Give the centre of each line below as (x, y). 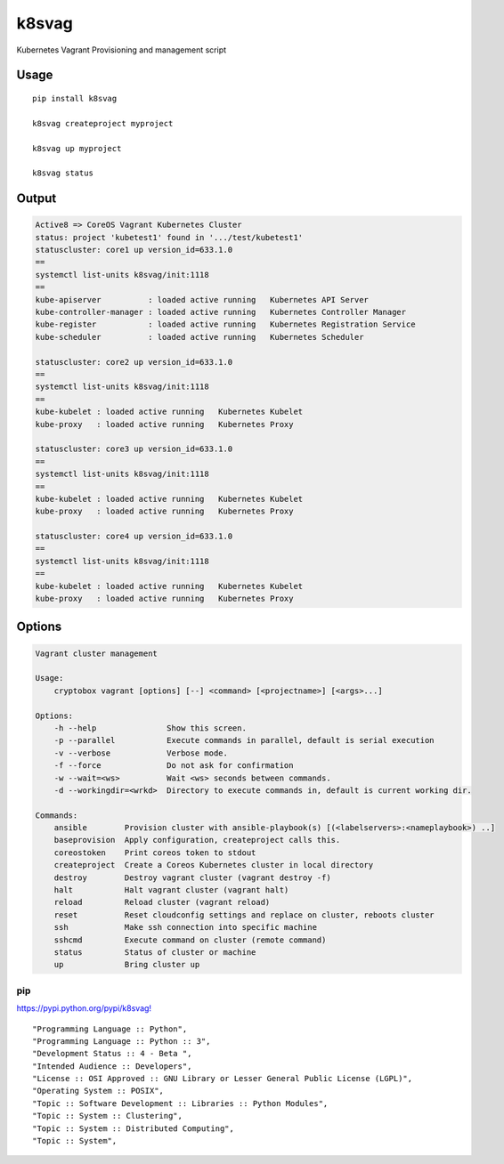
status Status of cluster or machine (155, 952)
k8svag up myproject (77, 148)
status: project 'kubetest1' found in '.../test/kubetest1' (169, 237)
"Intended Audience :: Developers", (112, 1066)
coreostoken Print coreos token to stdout (155, 853)
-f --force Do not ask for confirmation (174, 766)
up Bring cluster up (127, 965)
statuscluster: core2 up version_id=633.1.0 (134, 362)
